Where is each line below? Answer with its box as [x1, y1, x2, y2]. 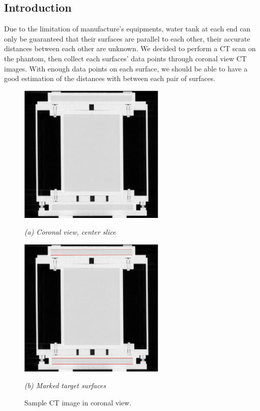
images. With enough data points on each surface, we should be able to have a [4, 63, 248, 73]
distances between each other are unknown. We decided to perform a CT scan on [4, 43, 256, 54]
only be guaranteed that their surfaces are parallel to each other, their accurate [4, 33, 250, 44]
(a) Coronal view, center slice [24, 227, 116, 237]
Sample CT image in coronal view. [24, 397, 132, 407]
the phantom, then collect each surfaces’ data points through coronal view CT [4, 53, 247, 63]
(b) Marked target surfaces [24, 380, 106, 391]
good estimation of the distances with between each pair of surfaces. [4, 73, 215, 84]
